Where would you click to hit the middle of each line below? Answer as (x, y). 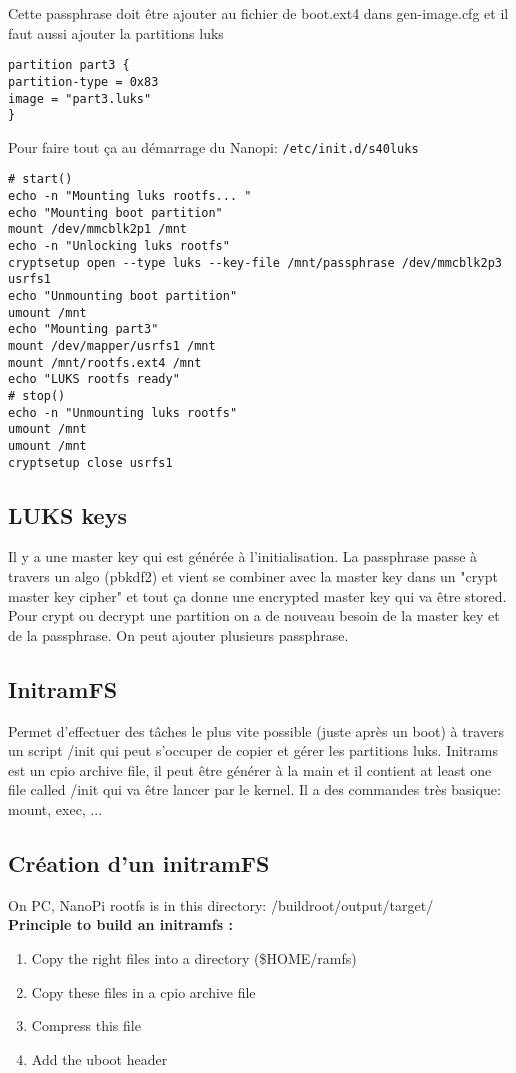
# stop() (37, 396)
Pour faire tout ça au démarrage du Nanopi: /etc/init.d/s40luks (213, 146)
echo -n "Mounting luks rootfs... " (130, 196)
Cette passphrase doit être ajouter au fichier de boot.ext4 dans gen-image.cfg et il (258, 13)
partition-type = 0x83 (83, 81)
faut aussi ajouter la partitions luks (116, 32)
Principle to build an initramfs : (120, 924)
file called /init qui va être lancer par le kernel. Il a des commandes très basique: (254, 789)
